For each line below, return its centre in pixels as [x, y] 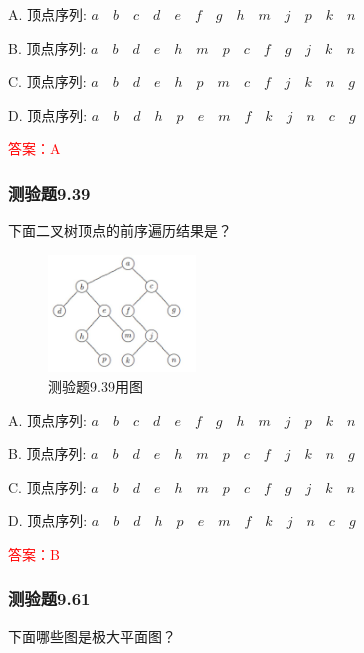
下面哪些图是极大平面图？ [92, 635]
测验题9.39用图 [95, 385]
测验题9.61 [49, 598]
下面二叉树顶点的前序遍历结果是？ [120, 230]
